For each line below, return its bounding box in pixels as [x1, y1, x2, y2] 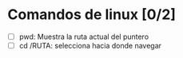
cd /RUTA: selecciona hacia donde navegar [18, 41, 161, 50]
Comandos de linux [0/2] [7, 6, 177, 24]
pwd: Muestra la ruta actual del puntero [18, 32, 149, 41]
